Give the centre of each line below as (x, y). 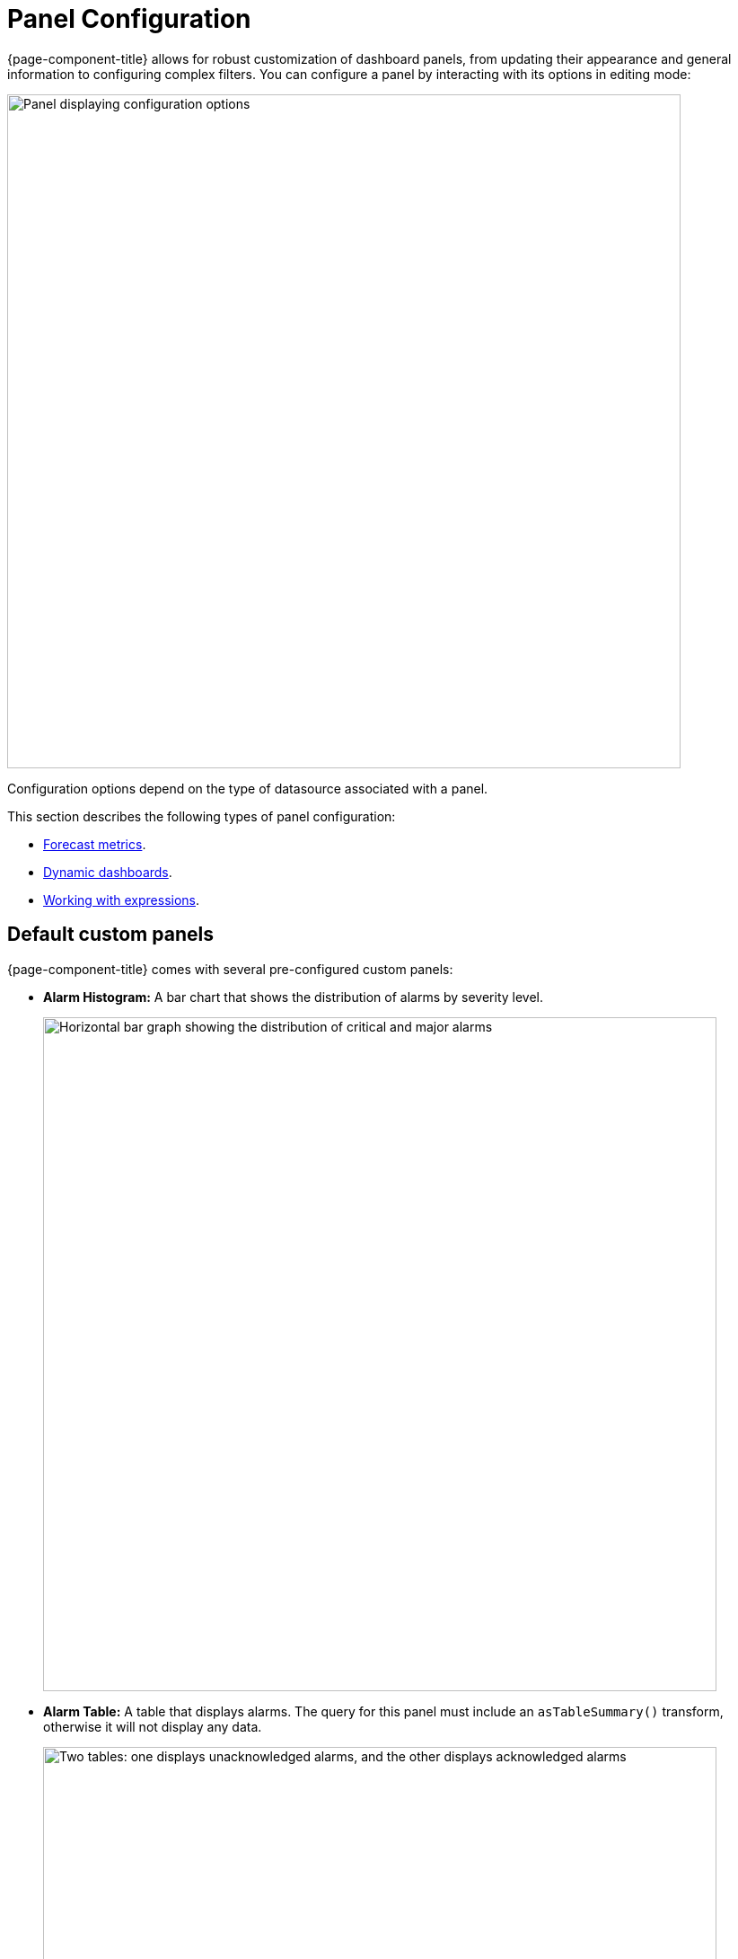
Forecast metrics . (95, 844)
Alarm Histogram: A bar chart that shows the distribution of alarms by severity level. (294, 997)
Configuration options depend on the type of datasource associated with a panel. (248, 788)
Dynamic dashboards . (108, 872)
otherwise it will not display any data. (153, 1726)
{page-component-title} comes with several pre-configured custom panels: (230, 969)
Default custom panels (110, 935)
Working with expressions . (122, 900)
